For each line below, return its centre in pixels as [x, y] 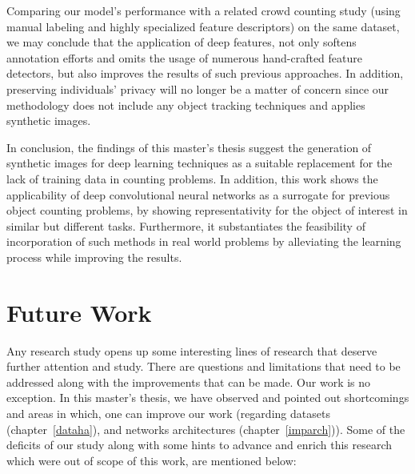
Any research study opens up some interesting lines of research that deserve [192, 350]
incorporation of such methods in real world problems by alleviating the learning [204, 241]
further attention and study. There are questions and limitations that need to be [204, 366]
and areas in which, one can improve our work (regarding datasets [168, 413]
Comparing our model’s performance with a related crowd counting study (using [204, 10]
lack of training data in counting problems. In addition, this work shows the [192, 178]
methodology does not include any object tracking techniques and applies [186, 104]
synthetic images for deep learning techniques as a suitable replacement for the [200, 163]
